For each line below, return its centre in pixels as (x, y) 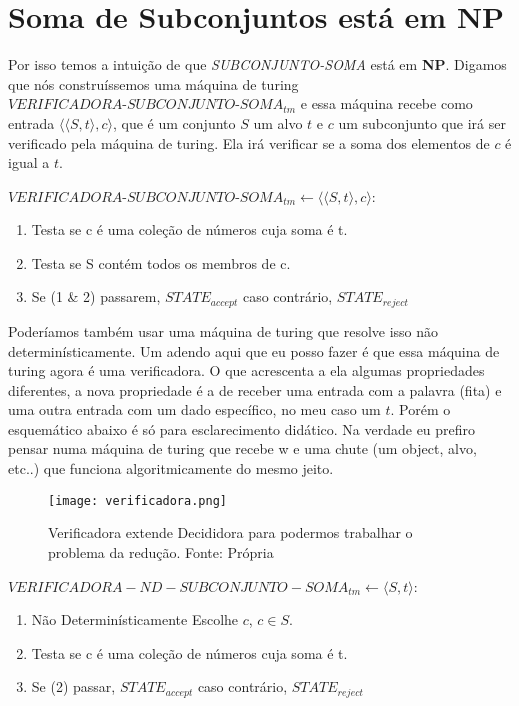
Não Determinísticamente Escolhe (135, 619)
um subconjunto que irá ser (422, 122)
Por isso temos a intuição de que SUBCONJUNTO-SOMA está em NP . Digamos (257, 64)
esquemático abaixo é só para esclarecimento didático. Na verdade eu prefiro (242, 428)
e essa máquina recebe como (386, 103)
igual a (29, 162)
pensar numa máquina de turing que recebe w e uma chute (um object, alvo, (242, 448)
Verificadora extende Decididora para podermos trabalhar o (230, 532)
